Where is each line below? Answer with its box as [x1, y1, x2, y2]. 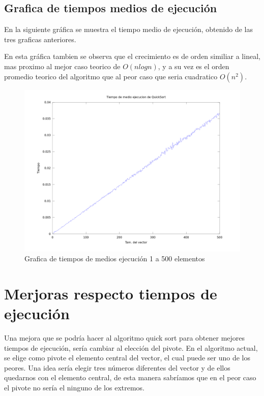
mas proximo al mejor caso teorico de [4, 60, 121, 71]
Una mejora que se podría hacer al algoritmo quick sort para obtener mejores [4, 332, 245, 343]
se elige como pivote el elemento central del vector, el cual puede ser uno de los [4, 352, 251, 363]
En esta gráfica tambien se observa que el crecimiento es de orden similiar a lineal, [4, 51, 260, 62]
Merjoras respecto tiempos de [4, 283, 217, 303]
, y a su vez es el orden [158, 60, 229, 71]
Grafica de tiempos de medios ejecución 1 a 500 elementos [24, 253, 205, 264]
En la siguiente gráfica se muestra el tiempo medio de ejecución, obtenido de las [4, 24, 253, 35]
